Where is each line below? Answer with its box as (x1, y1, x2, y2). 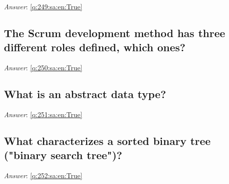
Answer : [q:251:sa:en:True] (4, 109, 83, 119)
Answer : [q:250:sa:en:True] (4, 62, 83, 73)
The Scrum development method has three (4, 25, 226, 40)
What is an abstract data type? (4, 86, 166, 102)
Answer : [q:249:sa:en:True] (4, 1, 83, 11)
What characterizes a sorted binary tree (4, 133, 211, 148)
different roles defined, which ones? (4, 40, 185, 55)
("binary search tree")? (4, 147, 122, 163)
